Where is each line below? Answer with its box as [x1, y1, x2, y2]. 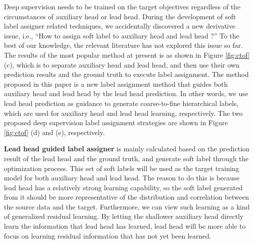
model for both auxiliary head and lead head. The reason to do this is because [4, 173, 240, 183]
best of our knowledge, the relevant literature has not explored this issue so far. [4, 40, 243, 50]
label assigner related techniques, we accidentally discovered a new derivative [4, 21, 235, 31]
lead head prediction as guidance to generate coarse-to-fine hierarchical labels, [4, 98, 239, 108]
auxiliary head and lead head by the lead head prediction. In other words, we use [4, 88, 248, 99]
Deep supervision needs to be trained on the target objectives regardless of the [4, 1, 241, 11]
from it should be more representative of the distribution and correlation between [4, 192, 249, 202]
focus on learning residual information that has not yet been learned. [4, 230, 211, 241]
